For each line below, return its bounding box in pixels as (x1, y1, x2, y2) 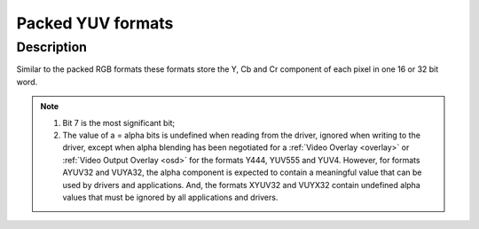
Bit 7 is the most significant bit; (62, 117, 176, 128)
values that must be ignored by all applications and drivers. (62, 192, 279, 202)
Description (16, 39, 88, 55)
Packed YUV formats (16, 13, 174, 33)
